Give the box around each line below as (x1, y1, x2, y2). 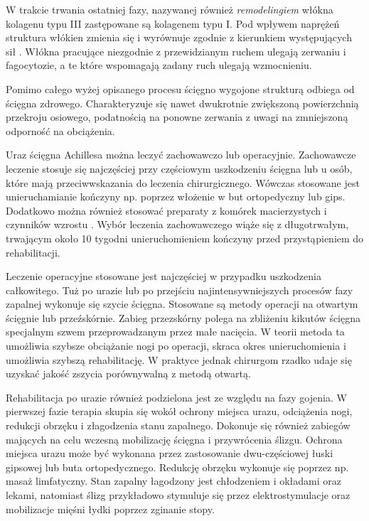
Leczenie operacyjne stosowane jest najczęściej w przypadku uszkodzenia (6, 269, 321, 284)
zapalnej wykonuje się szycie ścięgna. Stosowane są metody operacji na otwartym (6, 296, 358, 311)
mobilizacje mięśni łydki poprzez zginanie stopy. (6, 501, 215, 516)
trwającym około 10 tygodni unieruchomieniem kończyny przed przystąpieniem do (6, 230, 364, 245)
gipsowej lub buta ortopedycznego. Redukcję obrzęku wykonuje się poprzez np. (6, 459, 349, 474)
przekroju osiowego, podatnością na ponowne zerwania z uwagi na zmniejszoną (6, 109, 348, 124)
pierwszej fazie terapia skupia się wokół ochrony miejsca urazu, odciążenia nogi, (6, 404, 353, 419)
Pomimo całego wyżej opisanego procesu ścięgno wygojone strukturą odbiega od (6, 81, 355, 96)
